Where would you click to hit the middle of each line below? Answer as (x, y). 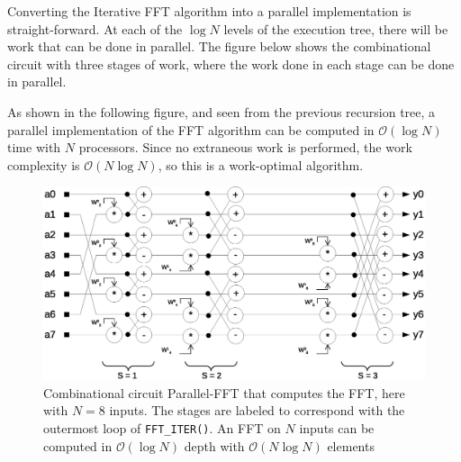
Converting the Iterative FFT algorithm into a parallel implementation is (209, 11)
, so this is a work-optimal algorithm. (261, 164)
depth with (214, 445)
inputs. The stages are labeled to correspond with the (257, 410)
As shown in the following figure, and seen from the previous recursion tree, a (221, 111)
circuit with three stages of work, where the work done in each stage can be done (231, 63)
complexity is (44, 164)
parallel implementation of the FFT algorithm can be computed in (191, 129)
